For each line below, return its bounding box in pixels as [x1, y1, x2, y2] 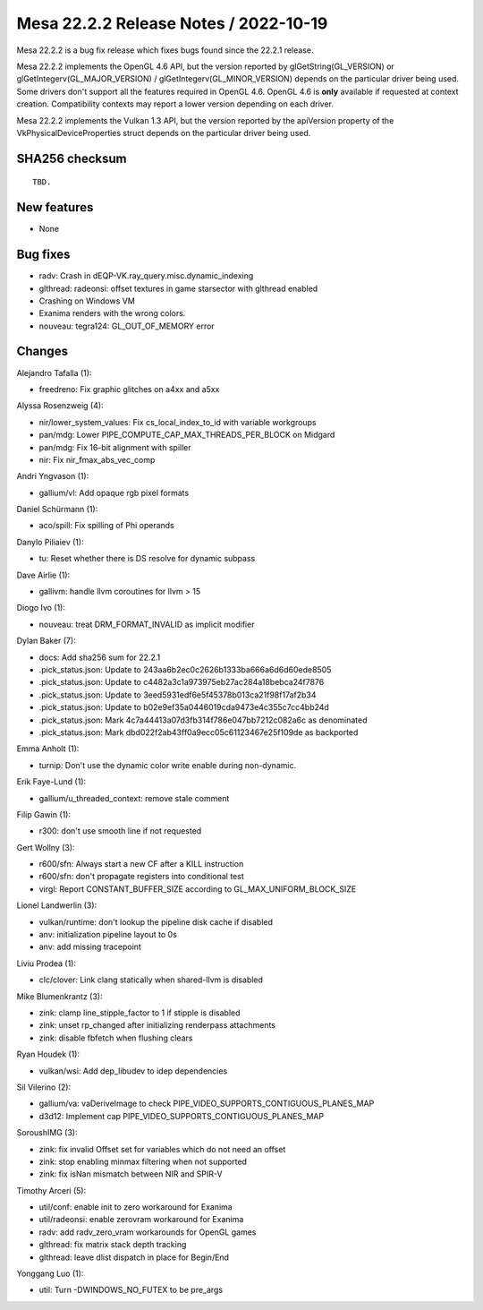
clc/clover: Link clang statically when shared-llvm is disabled [38, 974, 264, 985]
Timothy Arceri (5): [16, 1185, 87, 1195]
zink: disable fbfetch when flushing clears [38, 1032, 193, 1043]
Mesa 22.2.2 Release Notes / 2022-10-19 [16, 13, 328, 33]
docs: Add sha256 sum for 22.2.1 [38, 652, 161, 663]
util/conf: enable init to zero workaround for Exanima [38, 1202, 233, 1212]
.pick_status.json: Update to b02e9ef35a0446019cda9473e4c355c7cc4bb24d [38, 702, 330, 713]
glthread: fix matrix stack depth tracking [38, 1239, 187, 1250]
